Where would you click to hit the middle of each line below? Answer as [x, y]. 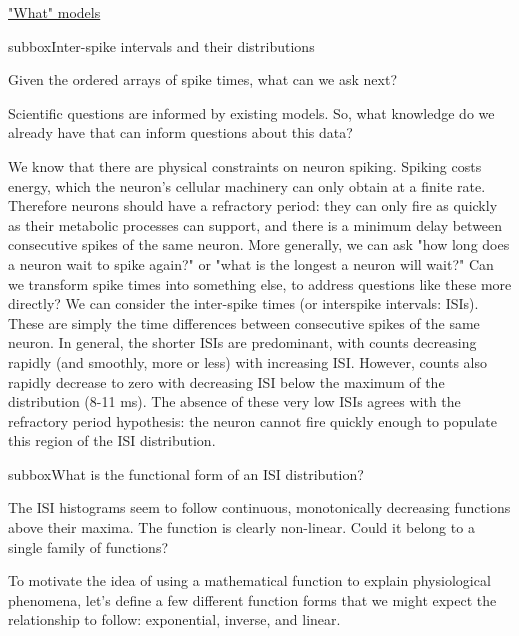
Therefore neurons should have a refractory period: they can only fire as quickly [253, 205]
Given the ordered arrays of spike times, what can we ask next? [203, 79]
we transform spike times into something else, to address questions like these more [260, 283]
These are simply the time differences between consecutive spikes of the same [244, 322]
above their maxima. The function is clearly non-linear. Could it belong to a [241, 527]
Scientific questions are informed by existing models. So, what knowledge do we [251, 112]
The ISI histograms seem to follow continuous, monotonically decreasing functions [259, 507]
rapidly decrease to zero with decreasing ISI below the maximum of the [226, 381]
